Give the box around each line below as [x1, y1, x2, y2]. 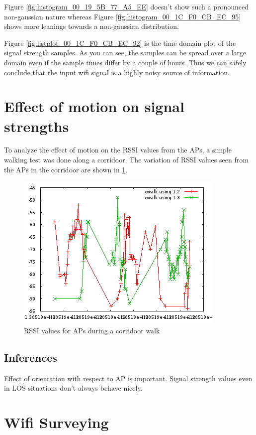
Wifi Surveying [4, 412, 109, 433]
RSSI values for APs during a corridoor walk [24, 325, 160, 335]
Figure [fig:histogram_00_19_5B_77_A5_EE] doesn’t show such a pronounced [4, 1, 249, 11]
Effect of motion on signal [4, 96, 184, 117]
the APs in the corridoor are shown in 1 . [4, 164, 128, 174]
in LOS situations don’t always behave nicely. [4, 383, 143, 393]
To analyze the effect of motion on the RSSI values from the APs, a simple [4, 145, 232, 155]
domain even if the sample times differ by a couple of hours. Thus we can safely [4, 57, 247, 67]
